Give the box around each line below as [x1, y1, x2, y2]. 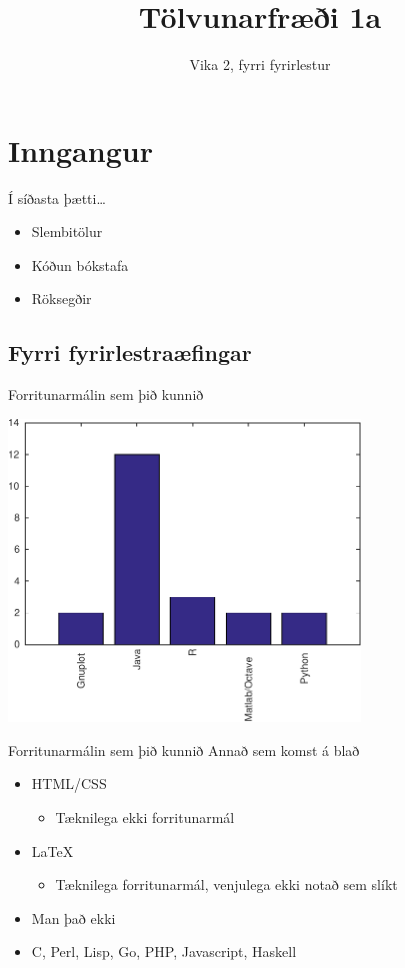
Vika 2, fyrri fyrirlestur [189, 54, 331, 75]
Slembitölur [31, 221, 103, 242]
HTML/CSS [31, 773, 107, 794]
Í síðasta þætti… [8, 187, 106, 208]
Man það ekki [31, 907, 116, 928]
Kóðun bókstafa [31, 254, 129, 275]
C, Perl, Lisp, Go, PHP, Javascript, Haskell [31, 941, 297, 962]
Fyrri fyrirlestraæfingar [8, 337, 252, 368]
